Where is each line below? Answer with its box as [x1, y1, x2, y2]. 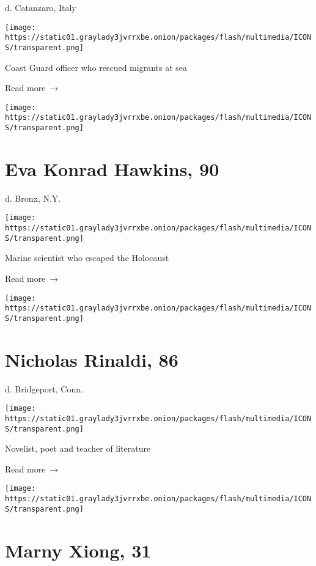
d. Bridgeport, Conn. [5, 382, 83, 395]
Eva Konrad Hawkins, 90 [5, 156, 219, 181]
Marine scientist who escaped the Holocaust [5, 251, 169, 264]
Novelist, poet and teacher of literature [5, 442, 151, 455]
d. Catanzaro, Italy [5, 1, 76, 13]
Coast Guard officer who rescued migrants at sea [5, 61, 188, 73]
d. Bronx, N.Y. [5, 191, 61, 204]
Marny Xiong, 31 [5, 537, 152, 562]
